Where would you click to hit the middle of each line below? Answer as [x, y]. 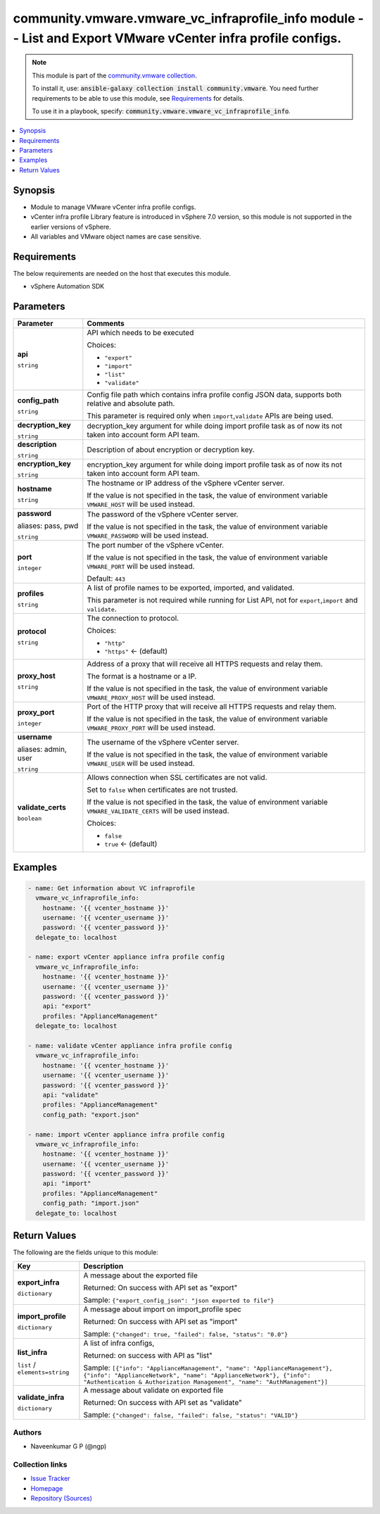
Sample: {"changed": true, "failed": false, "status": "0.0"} [186, 1334]
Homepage [47, 1488]
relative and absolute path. [131, 403]
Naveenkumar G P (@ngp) [69, 1446]
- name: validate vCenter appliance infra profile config [130, 1046]
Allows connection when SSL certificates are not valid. [177, 778]
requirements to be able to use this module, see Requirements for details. [138, 98]
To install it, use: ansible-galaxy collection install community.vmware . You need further [176, 89]
